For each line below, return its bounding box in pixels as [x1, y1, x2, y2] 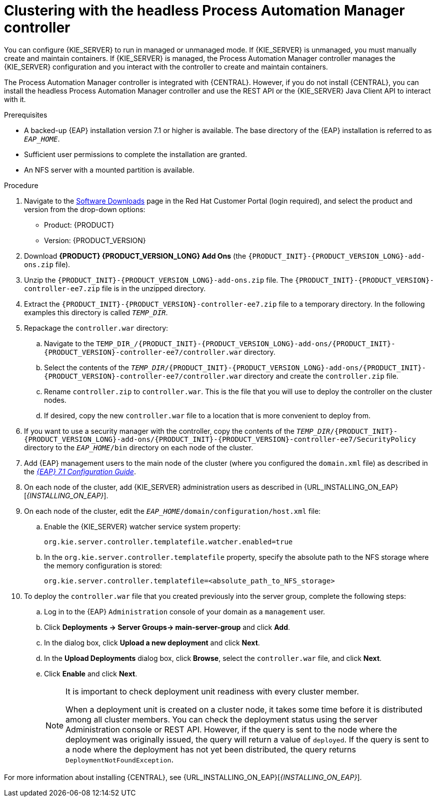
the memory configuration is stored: [44, 561, 162, 570]
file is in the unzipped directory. [101, 284, 206, 293]
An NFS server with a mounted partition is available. [24, 165, 194, 174]
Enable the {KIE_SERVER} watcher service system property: [44, 522, 240, 531]
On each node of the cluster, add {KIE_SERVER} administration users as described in [24, 482, 302, 491]
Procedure [4, 181, 38, 190]
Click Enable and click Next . [44, 669, 137, 678]
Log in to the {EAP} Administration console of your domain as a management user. [44, 607, 325, 616]
